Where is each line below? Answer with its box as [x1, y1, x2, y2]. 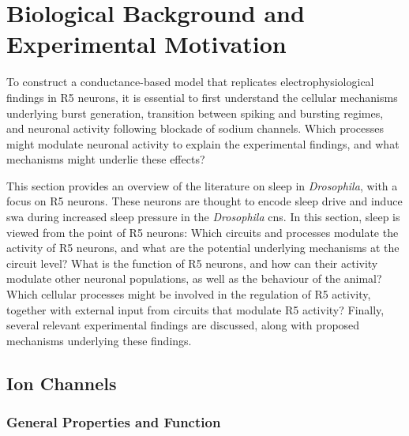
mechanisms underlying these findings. [6, 332, 192, 348]
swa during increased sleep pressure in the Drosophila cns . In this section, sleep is [6, 209, 400, 225]
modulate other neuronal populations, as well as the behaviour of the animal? [6, 270, 382, 287]
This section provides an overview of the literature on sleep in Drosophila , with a [6, 177, 398, 194]
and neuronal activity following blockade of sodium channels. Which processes [6, 120, 385, 137]
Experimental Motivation [6, 28, 287, 60]
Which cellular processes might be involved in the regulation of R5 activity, [6, 286, 371, 303]
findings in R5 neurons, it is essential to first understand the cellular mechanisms [6, 88, 398, 105]
